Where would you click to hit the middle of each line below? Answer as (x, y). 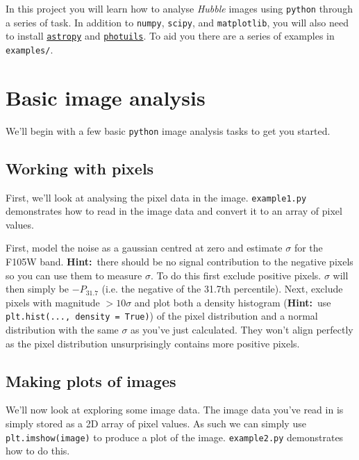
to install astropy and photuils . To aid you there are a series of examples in (170, 36)
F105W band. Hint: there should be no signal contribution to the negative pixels (179, 262)
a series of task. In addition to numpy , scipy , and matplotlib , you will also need (177, 22)
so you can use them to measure (74, 275)
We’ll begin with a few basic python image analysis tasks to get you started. (168, 130)
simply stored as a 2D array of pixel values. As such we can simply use (156, 424)
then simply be (37, 289)
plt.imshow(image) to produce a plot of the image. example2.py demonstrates (175, 437)
